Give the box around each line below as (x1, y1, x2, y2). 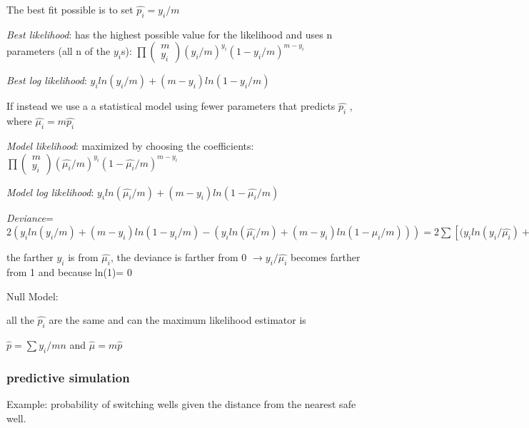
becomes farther (291, 250, 361, 265)
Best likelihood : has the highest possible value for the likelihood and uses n (6, 26, 333, 41)
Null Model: (6, 288, 59, 303)
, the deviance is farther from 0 (110, 250, 247, 265)
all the (6, 312, 34, 327)
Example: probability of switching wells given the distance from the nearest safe (6, 396, 356, 411)
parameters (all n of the (6, 44, 111, 58)
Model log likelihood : (6, 184, 94, 199)
